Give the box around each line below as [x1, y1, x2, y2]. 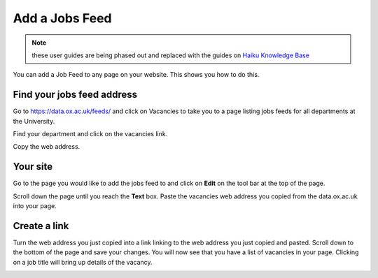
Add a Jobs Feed [13, 10, 112, 26]
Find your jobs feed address [13, 89, 138, 101]
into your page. [13, 202, 57, 210]
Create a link [13, 220, 69, 232]
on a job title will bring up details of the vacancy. [13, 258, 153, 266]
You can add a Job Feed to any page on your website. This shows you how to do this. [13, 71, 260, 79]
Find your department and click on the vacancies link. [13, 130, 168, 138]
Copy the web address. [13, 142, 80, 151]
